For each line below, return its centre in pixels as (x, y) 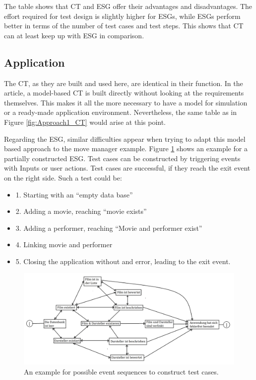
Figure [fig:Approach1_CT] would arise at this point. (85, 122)
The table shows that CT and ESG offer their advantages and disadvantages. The (128, 6)
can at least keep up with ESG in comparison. (74, 35)
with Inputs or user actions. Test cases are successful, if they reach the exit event (127, 168)
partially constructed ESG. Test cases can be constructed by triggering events (122, 158)
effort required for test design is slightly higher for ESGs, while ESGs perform (122, 16)
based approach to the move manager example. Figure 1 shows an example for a (126, 148)
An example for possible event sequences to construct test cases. (121, 371)
